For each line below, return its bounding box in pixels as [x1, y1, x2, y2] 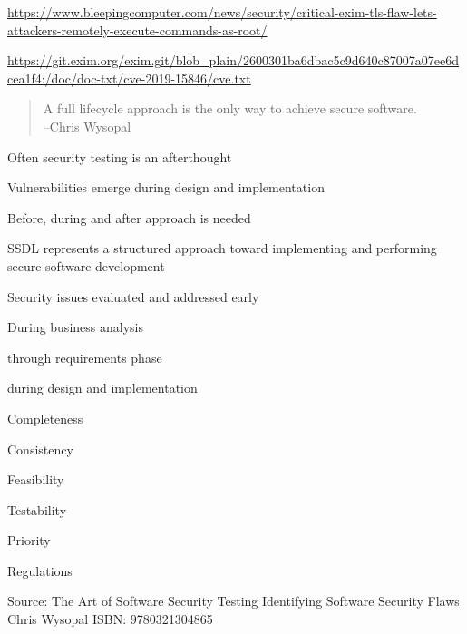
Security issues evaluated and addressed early [7, 287, 259, 306]
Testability [7, 500, 67, 519]
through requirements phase [7, 347, 162, 366]
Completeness [7, 408, 83, 427]
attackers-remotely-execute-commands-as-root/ [7, 20, 268, 39]
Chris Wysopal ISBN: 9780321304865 [7, 610, 213, 629]
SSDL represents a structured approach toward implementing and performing [7, 239, 437, 258]
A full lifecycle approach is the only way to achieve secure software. [43, 99, 417, 118]
